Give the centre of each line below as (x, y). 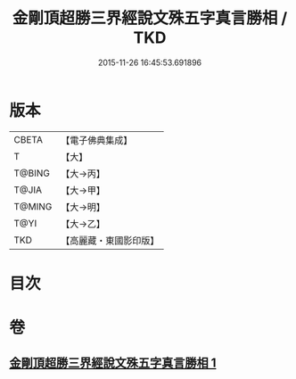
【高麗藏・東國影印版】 (110, 240)
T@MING (33, 206)
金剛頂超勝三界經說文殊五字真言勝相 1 (113, 363)
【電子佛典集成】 (97, 140)
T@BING (32, 173)
